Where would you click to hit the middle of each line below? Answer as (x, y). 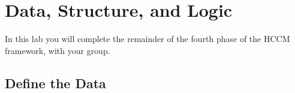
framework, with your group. (58, 50)
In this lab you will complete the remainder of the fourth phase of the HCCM (147, 38)
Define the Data (55, 82)
